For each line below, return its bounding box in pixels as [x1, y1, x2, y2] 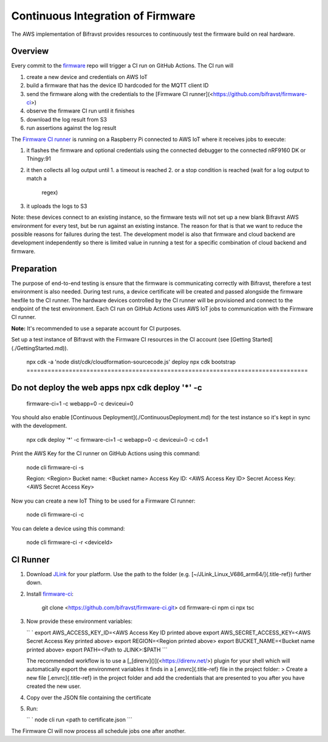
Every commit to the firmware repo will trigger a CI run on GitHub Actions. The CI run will [11, 62, 234, 69]
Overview [11, 46, 49, 57]
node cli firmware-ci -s [26, 464, 84, 471]
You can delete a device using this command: [11, 524, 125, 532]
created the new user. [26, 682, 81, 690]
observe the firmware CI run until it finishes [26, 107, 135, 115]
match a [26, 175, 47, 182]
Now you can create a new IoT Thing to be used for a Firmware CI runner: [11, 497, 196, 504]
